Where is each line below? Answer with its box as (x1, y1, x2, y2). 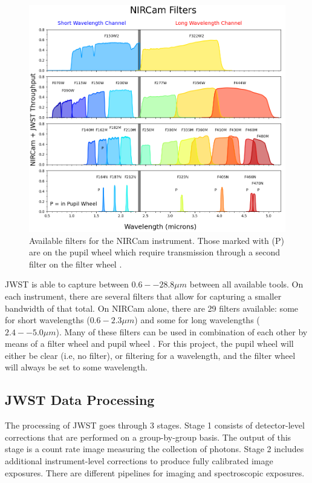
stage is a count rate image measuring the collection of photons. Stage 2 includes (5, 442, 304, 455)
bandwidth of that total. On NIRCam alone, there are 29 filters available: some (5, 301, 299, 314)
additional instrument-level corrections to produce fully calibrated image (5, 455, 273, 467)
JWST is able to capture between (5, 278, 129, 291)
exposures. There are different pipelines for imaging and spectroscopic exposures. (5, 466, 305, 479)
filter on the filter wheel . (29, 257, 122, 270)
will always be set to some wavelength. (5, 361, 148, 373)
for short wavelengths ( (5, 314, 90, 326)
